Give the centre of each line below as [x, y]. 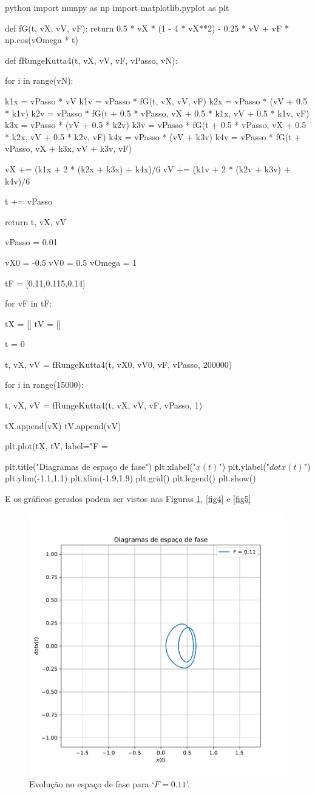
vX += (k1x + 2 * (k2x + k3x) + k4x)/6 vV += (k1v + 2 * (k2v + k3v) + [148, 168]
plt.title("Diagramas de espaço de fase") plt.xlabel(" [100, 466]
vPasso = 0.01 [31, 242]
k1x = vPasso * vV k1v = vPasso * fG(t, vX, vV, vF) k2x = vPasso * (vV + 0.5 [156, 100]
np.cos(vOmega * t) [42, 40]
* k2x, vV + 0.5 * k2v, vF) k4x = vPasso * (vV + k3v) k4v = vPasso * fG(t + [153, 136]
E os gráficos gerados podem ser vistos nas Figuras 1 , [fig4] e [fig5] [128, 499]
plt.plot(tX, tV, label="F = [56, 446]
